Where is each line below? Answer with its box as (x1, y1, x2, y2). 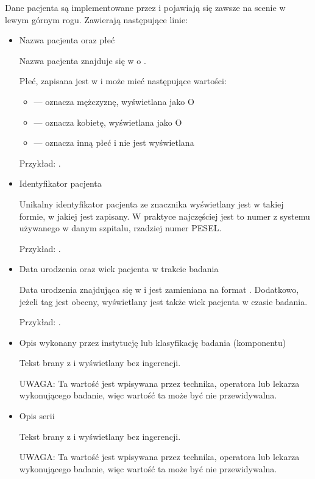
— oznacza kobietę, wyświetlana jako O (34, 115, 182, 128)
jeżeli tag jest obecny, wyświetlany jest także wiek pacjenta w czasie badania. (19, 295, 308, 308)
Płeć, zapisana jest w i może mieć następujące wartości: (19, 74, 227, 87)
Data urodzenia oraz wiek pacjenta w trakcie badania (19, 262, 219, 275)
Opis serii (19, 409, 55, 422)
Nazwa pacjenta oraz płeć (19, 34, 115, 46)
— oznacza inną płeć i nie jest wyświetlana (34, 136, 194, 149)
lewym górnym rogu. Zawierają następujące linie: (5, 13, 188, 26)
